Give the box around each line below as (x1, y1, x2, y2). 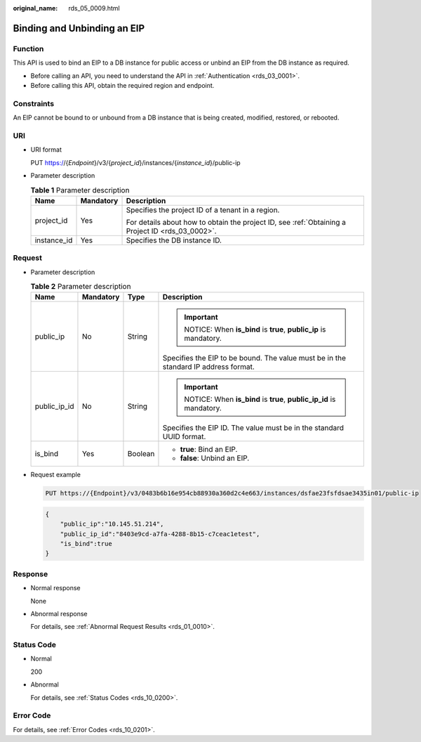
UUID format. (162, 432, 206, 442)
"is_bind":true (60, 540, 112, 548)
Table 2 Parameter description (30, 282, 131, 292)
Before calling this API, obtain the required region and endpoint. (30, 81, 215, 89)
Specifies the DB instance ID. (126, 235, 222, 245)
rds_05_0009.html (68, 4, 121, 12)
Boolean (127, 449, 155, 459)
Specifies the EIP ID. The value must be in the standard (162, 423, 344, 433)
